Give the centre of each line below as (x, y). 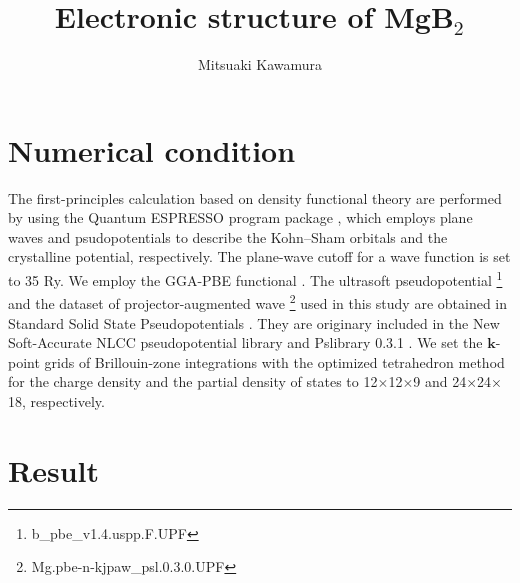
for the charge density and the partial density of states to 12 (193, 381)
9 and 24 (440, 381)
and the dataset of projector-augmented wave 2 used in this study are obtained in (258, 301)
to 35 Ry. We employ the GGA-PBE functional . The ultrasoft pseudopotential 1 (255, 278)
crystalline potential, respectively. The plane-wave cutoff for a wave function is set (259, 256)
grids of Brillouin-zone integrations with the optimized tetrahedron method (274, 361)
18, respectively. (56, 400)
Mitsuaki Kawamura (260, 64)
